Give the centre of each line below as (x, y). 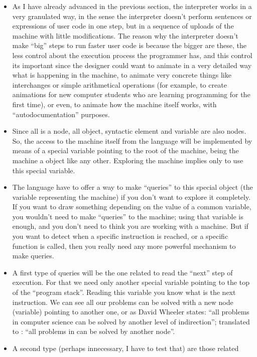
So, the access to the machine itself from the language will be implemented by (132, 140)
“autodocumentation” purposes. (61, 114)
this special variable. (44, 170)
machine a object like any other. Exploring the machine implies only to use (128, 160)
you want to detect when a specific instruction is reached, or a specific (120, 236)
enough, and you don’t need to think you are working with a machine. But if (130, 226)
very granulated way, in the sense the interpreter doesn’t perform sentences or (132, 16)
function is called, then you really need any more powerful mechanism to (124, 246)
